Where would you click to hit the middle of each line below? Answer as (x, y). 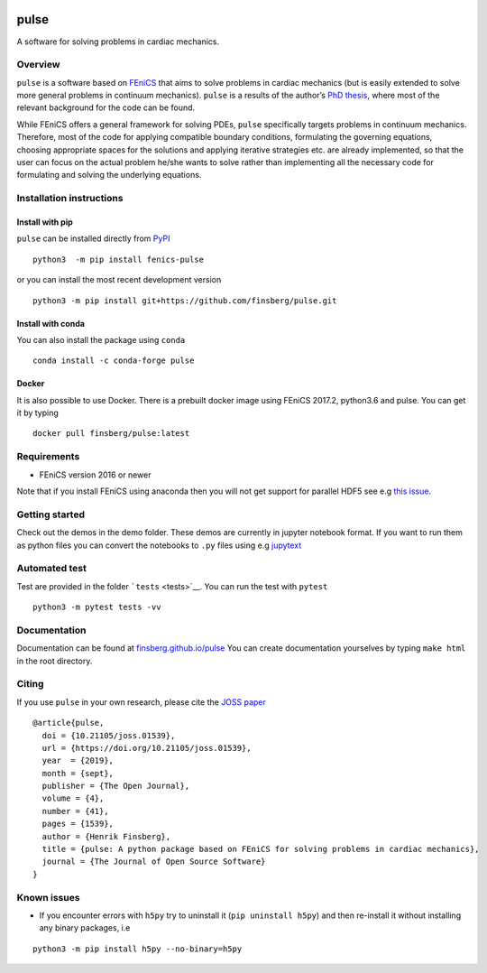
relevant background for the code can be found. (106, 107)
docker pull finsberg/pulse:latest (111, 434)
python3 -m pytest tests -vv (97, 607)
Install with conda (51, 323)
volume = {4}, (73, 798)
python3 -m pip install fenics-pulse (119, 259)
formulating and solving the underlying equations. (109, 175)
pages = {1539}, (78, 824)
